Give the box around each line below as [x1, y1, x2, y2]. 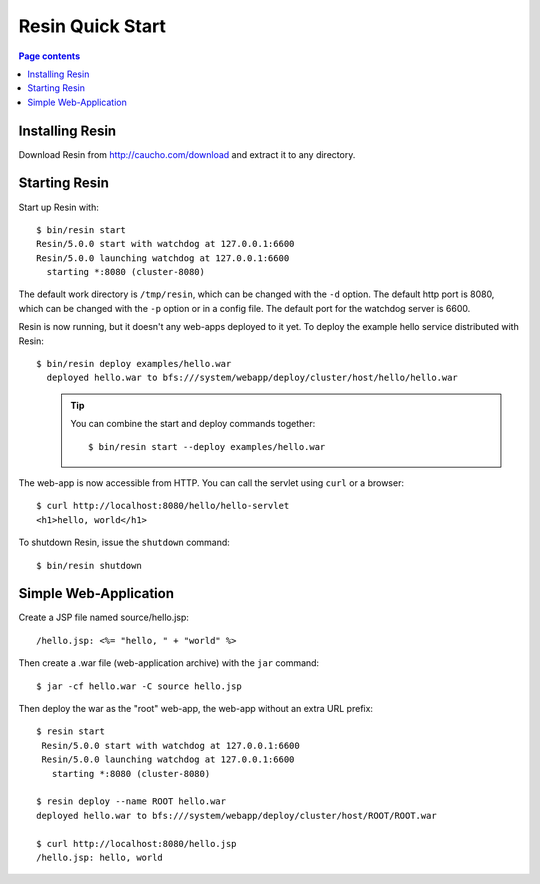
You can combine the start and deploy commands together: [70, 418, 316, 430]
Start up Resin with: [18, 201, 99, 213]
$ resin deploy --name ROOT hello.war [36, 796, 227, 807]
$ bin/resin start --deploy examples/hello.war [88, 441, 326, 452]
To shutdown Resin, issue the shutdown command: [18, 536, 230, 549]
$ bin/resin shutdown [36, 560, 142, 571]
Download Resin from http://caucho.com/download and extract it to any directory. [18, 148, 356, 160]
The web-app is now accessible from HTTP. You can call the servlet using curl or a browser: [18, 477, 405, 489]
